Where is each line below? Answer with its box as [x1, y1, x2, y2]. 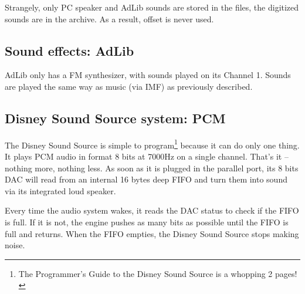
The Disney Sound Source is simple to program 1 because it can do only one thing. [5, 137, 300, 151]
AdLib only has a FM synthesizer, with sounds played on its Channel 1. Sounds [5, 69, 291, 81]
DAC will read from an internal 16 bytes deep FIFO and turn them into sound [5, 173, 287, 185]
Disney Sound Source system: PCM [5, 109, 226, 127]
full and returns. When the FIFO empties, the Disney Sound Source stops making [5, 227, 299, 239]
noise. [5, 239, 25, 251]
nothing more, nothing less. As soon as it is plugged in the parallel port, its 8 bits [5, 161, 299, 174]
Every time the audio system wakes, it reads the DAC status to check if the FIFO [5, 204, 299, 217]
